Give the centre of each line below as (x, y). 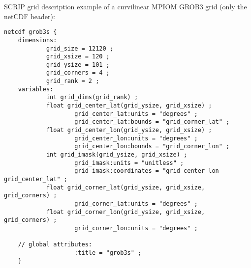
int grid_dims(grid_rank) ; (92, 97)
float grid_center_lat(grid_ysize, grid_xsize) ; (129, 106)
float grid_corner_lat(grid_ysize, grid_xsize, (125, 187)
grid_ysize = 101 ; (78, 65)
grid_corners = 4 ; (78, 73)
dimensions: (37, 40)
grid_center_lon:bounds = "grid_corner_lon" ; (152, 147)
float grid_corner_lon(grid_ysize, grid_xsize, (125, 212)
